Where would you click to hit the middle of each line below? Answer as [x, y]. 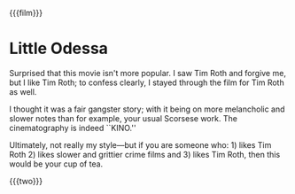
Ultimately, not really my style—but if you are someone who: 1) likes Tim [140, 144]
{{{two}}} [26, 181]
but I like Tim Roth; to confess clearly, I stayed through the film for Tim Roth [147, 82]
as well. [23, 91]
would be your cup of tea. [56, 164]
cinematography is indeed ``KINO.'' [73, 128]
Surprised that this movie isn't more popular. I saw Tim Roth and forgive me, [147, 73]
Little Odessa [59, 49]
